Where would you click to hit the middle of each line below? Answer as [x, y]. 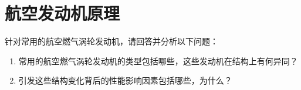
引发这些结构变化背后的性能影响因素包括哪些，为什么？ [125, 80]
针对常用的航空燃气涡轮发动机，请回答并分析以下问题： [111, 41]
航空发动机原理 [62, 13]
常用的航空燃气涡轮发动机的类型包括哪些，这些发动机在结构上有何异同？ [158, 60]
